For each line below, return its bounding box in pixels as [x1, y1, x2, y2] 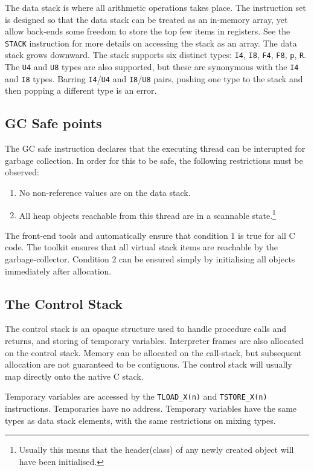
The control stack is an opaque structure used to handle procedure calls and [5, 322, 287, 335]
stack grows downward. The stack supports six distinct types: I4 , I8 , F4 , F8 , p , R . [5, 48, 307, 61]
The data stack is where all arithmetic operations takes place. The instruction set [5, 1, 306, 13]
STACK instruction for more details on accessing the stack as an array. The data [5, 36, 297, 49]
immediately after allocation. [5, 264, 112, 277]
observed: [5, 166, 39, 178]
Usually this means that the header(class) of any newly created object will [19, 443, 294, 456]
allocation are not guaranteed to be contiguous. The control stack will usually [5, 358, 292, 371]
